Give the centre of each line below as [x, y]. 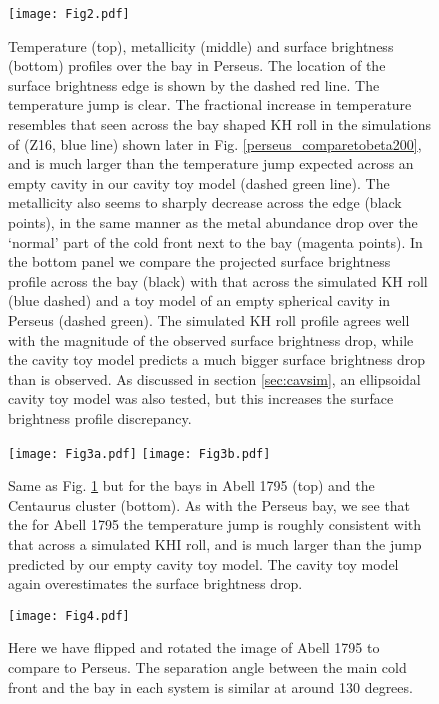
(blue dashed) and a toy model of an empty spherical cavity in [199, 300]
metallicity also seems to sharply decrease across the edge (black [205, 202]
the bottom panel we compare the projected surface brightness [199, 261]
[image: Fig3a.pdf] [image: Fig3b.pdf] [139, 453]
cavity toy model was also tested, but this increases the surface [201, 398]
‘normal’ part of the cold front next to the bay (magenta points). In [215, 241]
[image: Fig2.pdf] [69, 14]
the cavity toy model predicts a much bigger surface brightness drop [216, 359]
